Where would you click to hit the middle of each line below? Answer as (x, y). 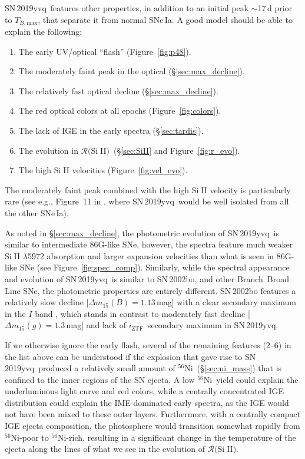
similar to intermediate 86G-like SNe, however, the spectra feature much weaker (149, 244)
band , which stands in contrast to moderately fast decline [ (142, 313)
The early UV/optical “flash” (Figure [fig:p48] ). (105, 51)
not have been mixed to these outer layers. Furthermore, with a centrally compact (153, 414)
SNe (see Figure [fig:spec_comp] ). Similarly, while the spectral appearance (155, 267)
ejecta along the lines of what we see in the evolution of (105, 449)
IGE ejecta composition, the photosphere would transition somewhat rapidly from (152, 426)
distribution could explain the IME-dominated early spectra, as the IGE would (147, 402)
